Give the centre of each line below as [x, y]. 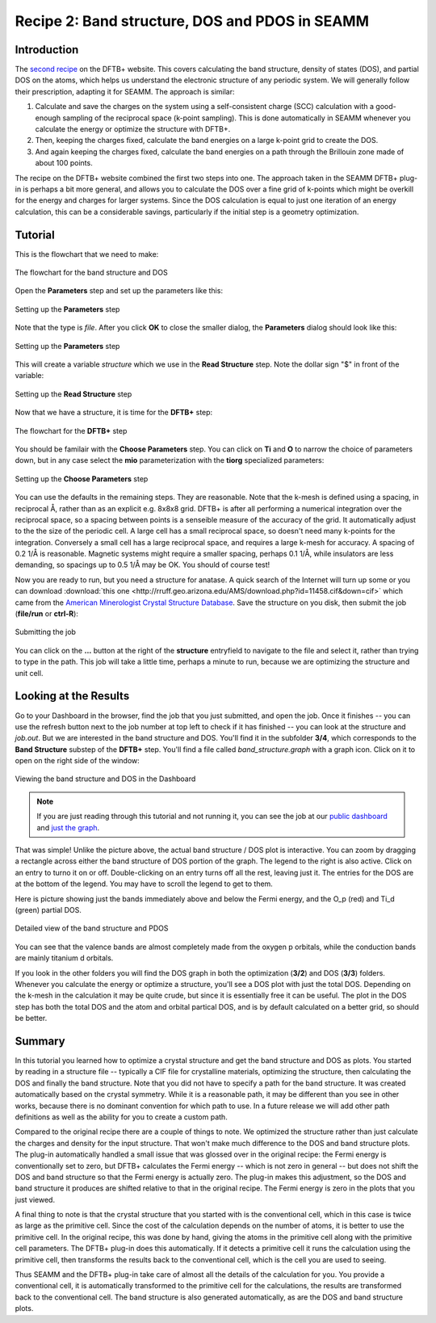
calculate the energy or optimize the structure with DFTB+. [133, 129]
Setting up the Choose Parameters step [82, 479]
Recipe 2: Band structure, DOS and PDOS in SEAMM [192, 21]
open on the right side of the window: [78, 761]
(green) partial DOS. [48, 909]
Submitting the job [46, 632]
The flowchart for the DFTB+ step [71, 430]
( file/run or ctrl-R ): [46, 614]
